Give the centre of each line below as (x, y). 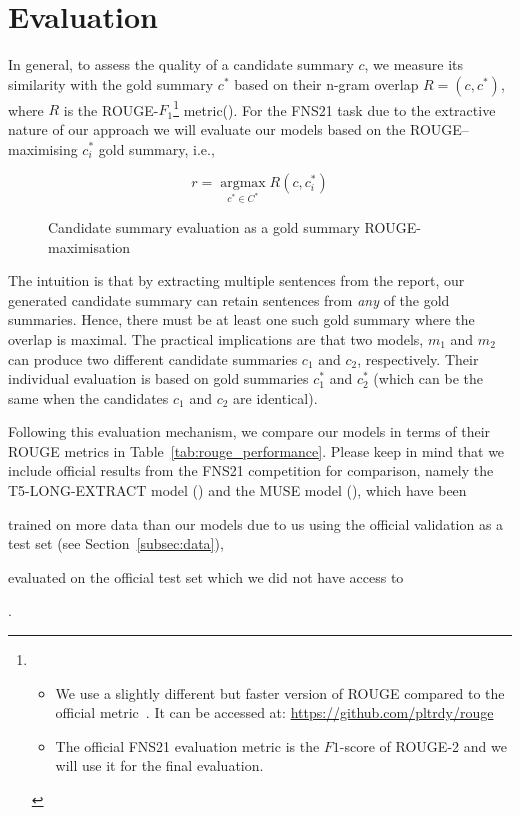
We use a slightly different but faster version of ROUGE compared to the (280, 692)
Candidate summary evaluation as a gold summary (204, 226)
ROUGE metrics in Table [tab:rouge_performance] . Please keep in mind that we (256, 450)
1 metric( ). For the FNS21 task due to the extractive (334, 108)
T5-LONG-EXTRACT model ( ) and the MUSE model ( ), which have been (237, 490)
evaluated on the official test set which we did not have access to (206, 576)
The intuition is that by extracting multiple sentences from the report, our (236, 280)
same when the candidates (88, 397)
